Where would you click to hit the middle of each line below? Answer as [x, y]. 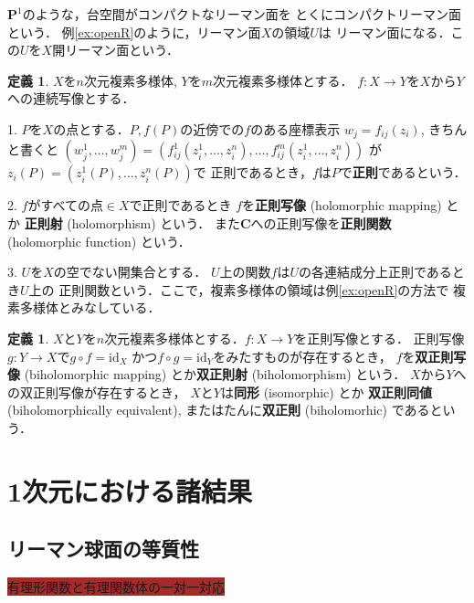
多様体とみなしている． [90, 307]
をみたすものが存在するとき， [302, 356]
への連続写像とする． [71, 98]
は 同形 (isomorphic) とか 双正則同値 [327, 391]
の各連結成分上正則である [375, 272]
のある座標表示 [295, 128]
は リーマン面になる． [384, 32]
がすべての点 [65, 205]
